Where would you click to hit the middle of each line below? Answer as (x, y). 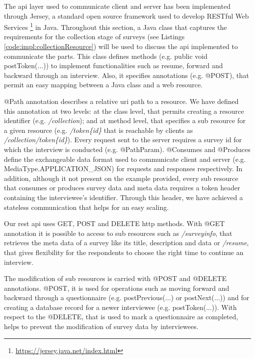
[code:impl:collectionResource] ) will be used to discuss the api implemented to (121, 46)
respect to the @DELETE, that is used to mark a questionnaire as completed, (121, 317)
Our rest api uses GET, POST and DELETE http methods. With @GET (115, 223)
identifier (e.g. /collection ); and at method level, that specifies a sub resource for (125, 120)
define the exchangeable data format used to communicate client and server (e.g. (125, 159)
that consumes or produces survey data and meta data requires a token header (122, 188)
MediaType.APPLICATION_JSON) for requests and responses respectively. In (123, 168)
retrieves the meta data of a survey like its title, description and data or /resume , (127, 243)
